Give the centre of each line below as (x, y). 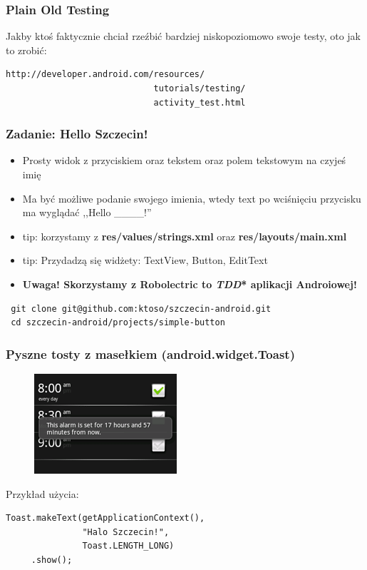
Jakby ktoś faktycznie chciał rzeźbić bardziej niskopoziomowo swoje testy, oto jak (183, 36)
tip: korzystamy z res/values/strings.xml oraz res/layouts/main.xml (185, 236)
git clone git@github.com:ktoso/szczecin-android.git (141, 309)
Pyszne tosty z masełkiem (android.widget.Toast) (150, 353)
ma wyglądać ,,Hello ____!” (87, 212)
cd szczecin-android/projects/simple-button (118, 323)
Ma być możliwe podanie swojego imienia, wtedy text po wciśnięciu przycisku (192, 198)
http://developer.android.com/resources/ (105, 75)
